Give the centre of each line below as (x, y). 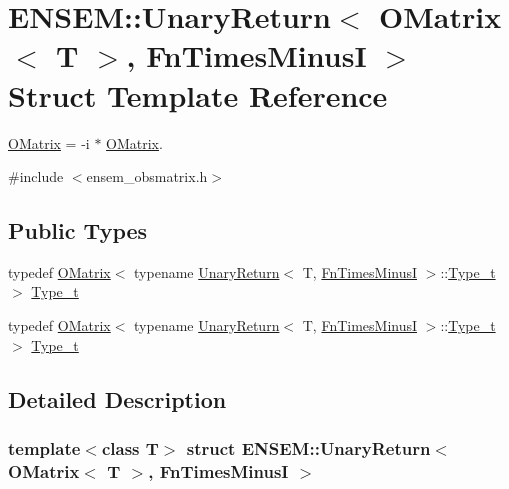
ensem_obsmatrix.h (147, 176)
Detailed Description (117, 398)
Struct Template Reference (198, 94)
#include (36, 176)
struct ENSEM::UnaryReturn (308, 447)
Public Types (78, 230)
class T (130, 447)
